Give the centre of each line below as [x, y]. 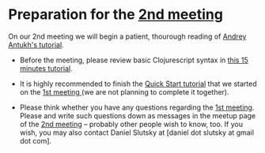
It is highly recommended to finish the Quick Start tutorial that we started [138, 84]
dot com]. [36, 140]
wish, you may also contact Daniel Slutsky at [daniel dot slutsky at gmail [137, 132]
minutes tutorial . [46, 68]
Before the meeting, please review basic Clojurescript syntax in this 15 [134, 60]
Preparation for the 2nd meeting [116, 15]
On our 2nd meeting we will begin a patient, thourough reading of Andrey [127, 36]
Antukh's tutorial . [36, 44]
